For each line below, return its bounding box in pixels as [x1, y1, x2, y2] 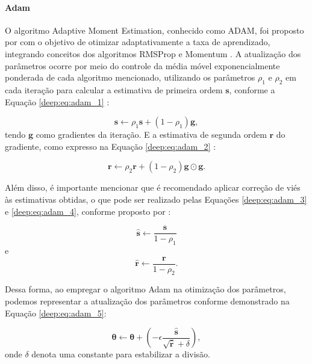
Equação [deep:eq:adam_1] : [5, 95, 110, 108]
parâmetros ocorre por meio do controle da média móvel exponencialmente [5, 59, 280, 72]
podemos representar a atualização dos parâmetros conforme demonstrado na [5, 295, 290, 307]
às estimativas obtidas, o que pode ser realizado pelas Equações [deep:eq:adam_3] [5, 193, 307, 205]
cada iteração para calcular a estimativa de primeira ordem [5, 83, 223, 96]
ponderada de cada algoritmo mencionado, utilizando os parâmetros [5, 71, 255, 84]
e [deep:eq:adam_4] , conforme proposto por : [5, 205, 171, 217]
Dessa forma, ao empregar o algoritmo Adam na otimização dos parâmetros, [5, 283, 286, 295]
